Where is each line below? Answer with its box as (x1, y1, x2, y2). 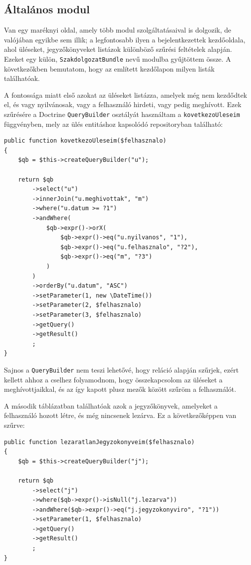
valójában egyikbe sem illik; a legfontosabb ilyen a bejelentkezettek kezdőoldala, (4, 34, 246, 44)
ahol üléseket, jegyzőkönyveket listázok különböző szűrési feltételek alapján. (4, 44, 232, 54)
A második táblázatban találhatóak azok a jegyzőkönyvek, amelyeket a (4, 400, 218, 411)
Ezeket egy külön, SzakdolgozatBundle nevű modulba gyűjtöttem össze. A (4, 53, 231, 64)
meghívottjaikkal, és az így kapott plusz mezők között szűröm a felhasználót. (4, 384, 236, 394)
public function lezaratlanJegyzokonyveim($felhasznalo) (4, 438, 195, 446)
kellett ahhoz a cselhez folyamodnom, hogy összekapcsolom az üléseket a (4, 374, 223, 384)
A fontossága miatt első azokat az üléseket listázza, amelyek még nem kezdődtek (4, 89, 247, 100)
